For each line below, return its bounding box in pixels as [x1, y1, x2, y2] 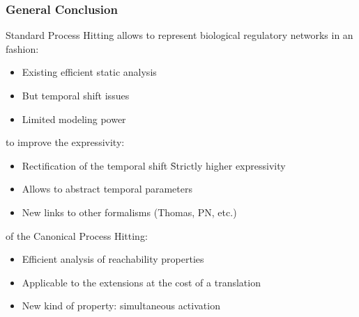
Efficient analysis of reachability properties [22, 252, 204, 266]
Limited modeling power [22, 111, 126, 126]
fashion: [6, 41, 39, 56]
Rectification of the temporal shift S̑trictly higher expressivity [22, 158, 286, 172]
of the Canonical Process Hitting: [6, 228, 148, 243]
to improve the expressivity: [6, 135, 125, 149]
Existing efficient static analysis [22, 65, 157, 79]
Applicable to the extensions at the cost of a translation [22, 275, 261, 289]
